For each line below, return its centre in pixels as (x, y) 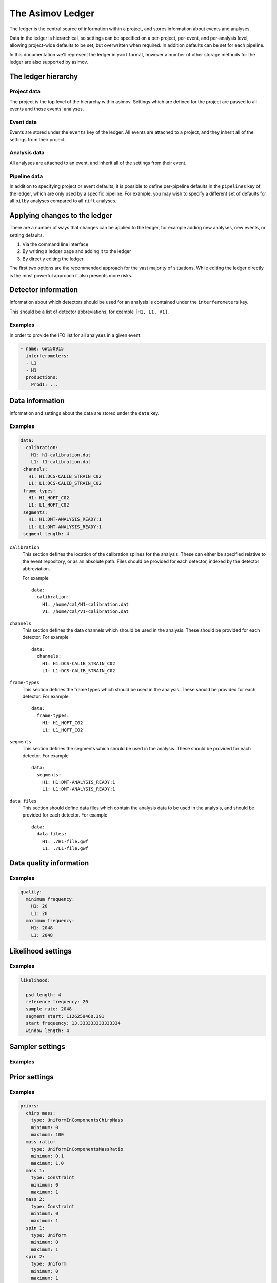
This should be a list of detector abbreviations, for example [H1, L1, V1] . (89, 312)
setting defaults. (27, 235)
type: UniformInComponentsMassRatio (77, 1149)
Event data (23, 122)
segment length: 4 (46, 534)
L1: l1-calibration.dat (61, 462)
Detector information (44, 290)
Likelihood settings (41, 951)
